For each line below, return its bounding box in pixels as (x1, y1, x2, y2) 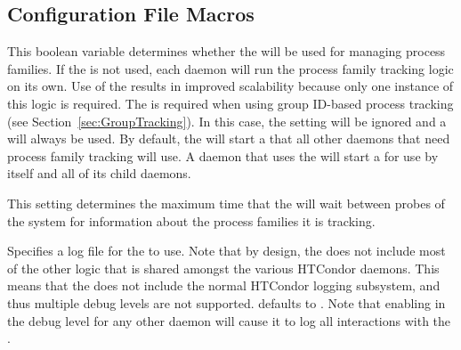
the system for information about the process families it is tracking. (7, 211, 376, 230)
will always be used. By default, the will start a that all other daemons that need (7, 129, 450, 148)
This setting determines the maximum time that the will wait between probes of (7, 193, 445, 212)
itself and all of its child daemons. (7, 164, 191, 183)
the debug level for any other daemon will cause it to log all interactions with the (7, 311, 451, 330)
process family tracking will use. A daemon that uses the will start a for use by (7, 146, 439, 165)
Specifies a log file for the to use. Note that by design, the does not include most (7, 241, 446, 260)
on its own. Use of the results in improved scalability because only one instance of (7, 77, 454, 95)
